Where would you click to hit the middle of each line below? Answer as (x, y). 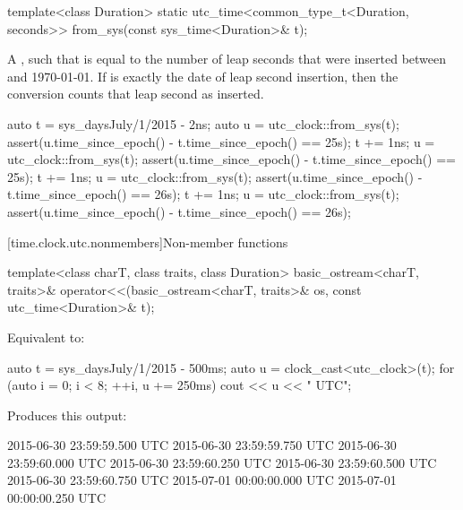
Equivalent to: (46, 337)
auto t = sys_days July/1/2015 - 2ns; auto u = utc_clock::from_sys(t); (203, 123)
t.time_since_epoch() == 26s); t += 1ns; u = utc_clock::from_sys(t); (203, 194)
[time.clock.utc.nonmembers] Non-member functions (148, 242)
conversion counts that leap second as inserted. (136, 94)
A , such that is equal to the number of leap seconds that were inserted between (227, 59)
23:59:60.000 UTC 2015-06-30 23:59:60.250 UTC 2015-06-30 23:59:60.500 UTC (222, 462)
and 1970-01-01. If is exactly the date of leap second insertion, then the (203, 76)
